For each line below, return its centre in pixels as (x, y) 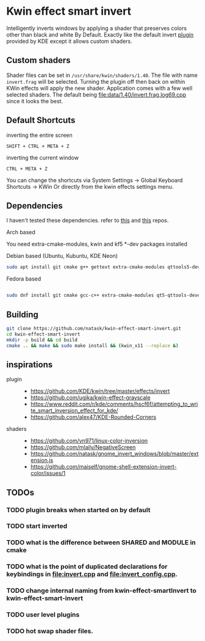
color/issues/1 (48, 473)
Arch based (21, 232)
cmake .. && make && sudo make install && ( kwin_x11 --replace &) (92, 346)
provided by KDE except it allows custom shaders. (69, 41)
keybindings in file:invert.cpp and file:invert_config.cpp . (92, 574)
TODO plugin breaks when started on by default (78, 510)
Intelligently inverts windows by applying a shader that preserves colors (97, 28)
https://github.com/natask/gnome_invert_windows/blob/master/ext (114, 454)
